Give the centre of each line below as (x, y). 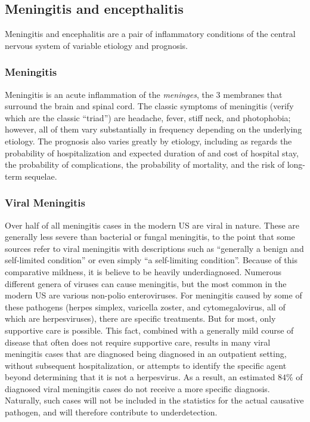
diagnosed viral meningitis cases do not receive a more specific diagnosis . (137, 388)
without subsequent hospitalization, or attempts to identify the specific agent (146, 365)
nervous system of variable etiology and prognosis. (96, 45)
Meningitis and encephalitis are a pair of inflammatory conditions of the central (150, 34)
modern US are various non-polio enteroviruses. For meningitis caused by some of (154, 295)
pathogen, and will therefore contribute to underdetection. (111, 412)
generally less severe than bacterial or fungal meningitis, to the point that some (150, 237)
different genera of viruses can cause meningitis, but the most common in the (146, 283)
